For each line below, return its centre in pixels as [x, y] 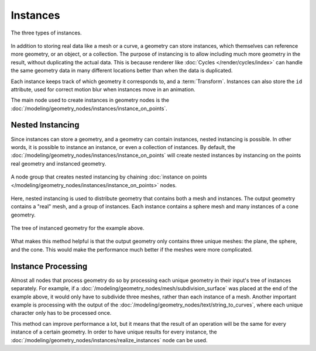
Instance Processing [49, 266]
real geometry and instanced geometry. [59, 163]
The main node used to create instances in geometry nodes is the [90, 100]
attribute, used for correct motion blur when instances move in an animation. [103, 89]
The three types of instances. [46, 33]
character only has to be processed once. [61, 313]
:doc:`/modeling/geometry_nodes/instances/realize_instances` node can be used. [109, 340]
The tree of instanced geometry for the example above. [78, 228]
